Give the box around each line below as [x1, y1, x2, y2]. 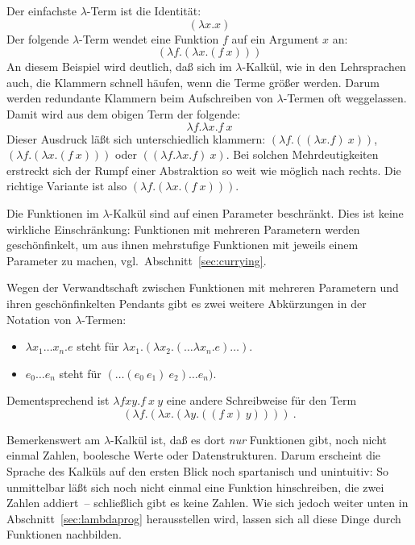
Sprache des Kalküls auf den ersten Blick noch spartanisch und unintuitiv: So [6, 463, 389, 480]
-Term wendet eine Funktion [79, 30, 219, 47]
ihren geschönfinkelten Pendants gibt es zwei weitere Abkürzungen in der [6, 294, 367, 311]
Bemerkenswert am [6, 431, 101, 447]
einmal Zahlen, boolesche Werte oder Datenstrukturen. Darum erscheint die [6, 447, 381, 464]
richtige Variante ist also [6, 177, 127, 194]
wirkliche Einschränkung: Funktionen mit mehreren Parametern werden [6, 220, 360, 237]
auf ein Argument [231, 30, 319, 47]
